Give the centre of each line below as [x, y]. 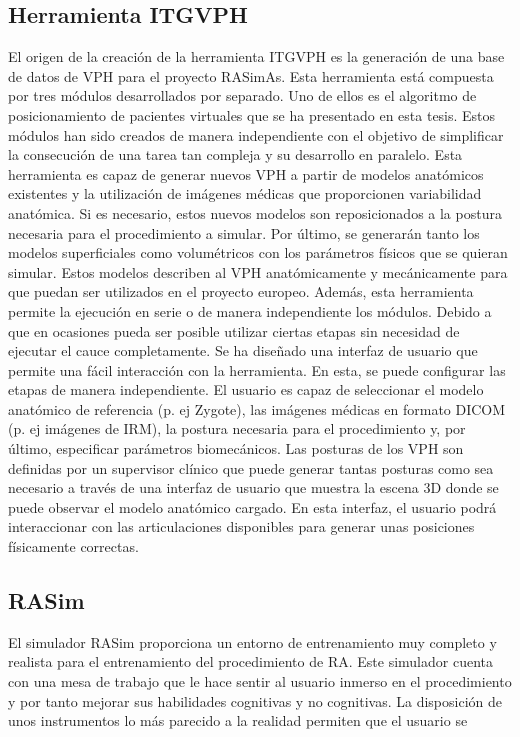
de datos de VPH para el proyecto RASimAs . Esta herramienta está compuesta [251, 75]
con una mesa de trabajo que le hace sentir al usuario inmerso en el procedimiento [260, 681]
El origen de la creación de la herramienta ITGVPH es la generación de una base [256, 56]
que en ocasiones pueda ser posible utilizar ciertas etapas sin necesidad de [234, 330]
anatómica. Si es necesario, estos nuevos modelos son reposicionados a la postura [255, 212]
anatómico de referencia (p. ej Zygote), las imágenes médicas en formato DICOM [257, 408]
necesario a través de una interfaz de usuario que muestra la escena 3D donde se [253, 487]
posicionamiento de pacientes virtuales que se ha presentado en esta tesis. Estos [252, 114]
